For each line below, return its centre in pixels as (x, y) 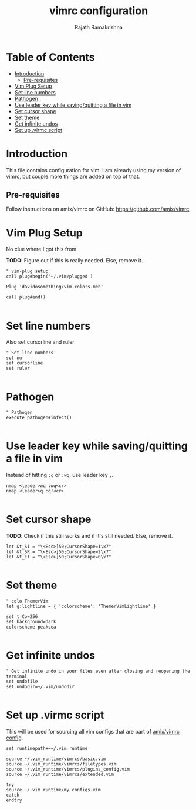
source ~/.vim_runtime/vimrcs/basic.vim (56, 759)
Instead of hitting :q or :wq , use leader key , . (60, 475)
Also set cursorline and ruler (40, 342)
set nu (14, 358)
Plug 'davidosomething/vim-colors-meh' (55, 287)
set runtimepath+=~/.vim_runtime (47, 748)
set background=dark (31, 622)
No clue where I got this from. (42, 249)
